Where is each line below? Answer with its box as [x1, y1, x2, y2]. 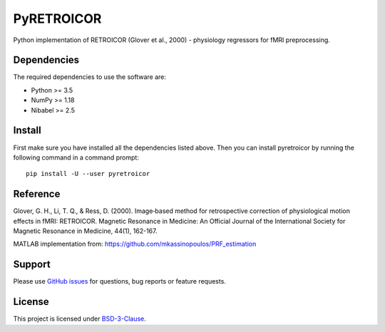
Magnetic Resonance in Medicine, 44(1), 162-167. [13, 227, 158, 235]
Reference [13, 188, 61, 200]
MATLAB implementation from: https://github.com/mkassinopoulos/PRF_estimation [13, 239, 257, 249]
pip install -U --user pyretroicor [26, 170, 150, 178]
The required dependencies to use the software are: [13, 73, 167, 81]
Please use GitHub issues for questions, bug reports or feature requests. [13, 277, 226, 286]
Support [13, 259, 51, 271]
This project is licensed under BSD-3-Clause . [13, 314, 146, 323]
